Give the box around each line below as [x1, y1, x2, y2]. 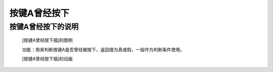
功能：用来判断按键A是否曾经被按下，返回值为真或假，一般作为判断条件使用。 [22, 46, 185, 52]
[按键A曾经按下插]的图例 [22, 37, 73, 43]
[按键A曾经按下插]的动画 [22, 55, 73, 61]
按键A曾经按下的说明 [9, 22, 79, 31]
